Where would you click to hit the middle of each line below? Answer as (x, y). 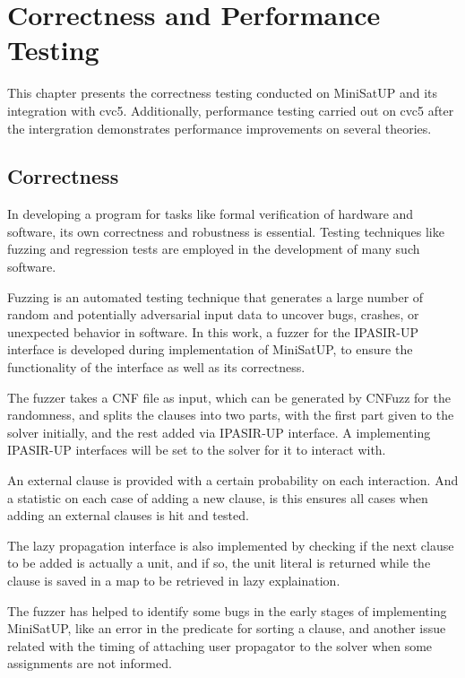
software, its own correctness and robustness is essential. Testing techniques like (226, 231)
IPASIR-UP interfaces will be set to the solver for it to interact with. (197, 450)
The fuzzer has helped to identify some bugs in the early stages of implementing (227, 610)
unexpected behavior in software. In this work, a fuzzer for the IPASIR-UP (213, 331)
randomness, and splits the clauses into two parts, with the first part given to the (231, 415)
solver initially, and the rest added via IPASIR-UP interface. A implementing (219, 432)
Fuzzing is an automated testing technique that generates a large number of (215, 296)
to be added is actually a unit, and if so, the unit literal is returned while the (219, 563)
